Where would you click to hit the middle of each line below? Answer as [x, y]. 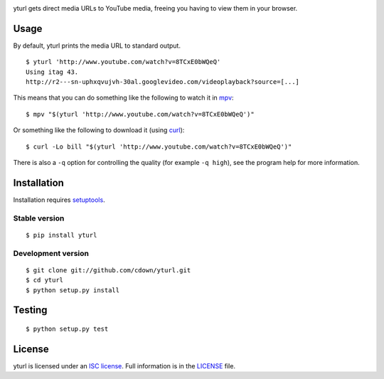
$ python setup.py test [67, 329]
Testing [30, 310]
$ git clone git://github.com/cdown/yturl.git [108, 270]
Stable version [39, 218]
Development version [51, 253]
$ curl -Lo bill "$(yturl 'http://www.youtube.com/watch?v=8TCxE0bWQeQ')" [159, 146]
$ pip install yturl [62, 235]
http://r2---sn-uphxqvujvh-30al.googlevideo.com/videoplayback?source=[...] [163, 82]
